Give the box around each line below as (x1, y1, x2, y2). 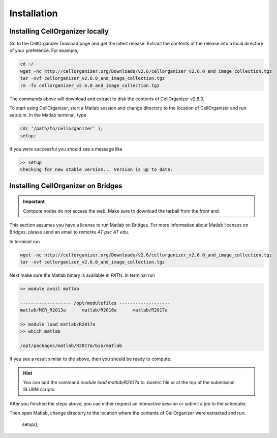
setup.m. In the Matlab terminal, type (9, 112, 86, 118)
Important (23, 198, 45, 205)
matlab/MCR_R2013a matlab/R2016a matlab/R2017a (20, 307, 168, 313)
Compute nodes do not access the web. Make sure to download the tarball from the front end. (23, 208, 221, 214)
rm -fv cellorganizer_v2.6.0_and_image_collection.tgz (20, 82, 160, 89)
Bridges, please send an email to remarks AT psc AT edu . (9, 229, 130, 235)
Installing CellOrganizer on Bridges (9, 181, 122, 190)
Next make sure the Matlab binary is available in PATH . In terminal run (9, 272, 155, 278)
